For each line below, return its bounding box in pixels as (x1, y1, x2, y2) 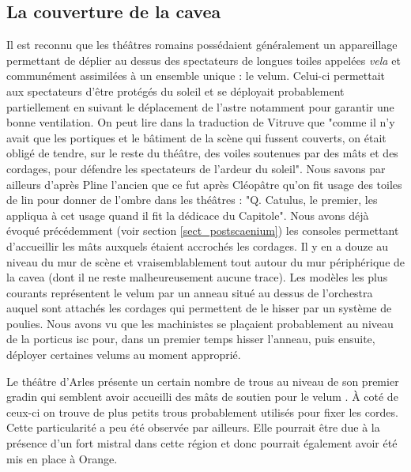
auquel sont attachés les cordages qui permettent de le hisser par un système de (6, 300, 392, 316)
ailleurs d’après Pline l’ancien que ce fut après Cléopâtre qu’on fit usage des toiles (6, 176, 402, 192)
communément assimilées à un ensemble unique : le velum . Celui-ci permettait (6, 67, 386, 84)
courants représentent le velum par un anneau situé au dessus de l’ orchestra (6, 284, 373, 300)
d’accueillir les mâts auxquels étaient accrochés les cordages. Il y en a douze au (6, 237, 389, 254)
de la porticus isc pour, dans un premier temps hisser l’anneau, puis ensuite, (6, 330, 375, 347)
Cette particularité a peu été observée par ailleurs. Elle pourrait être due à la (6, 419, 380, 436)
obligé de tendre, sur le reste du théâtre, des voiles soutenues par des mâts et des (6, 145, 398, 161)
